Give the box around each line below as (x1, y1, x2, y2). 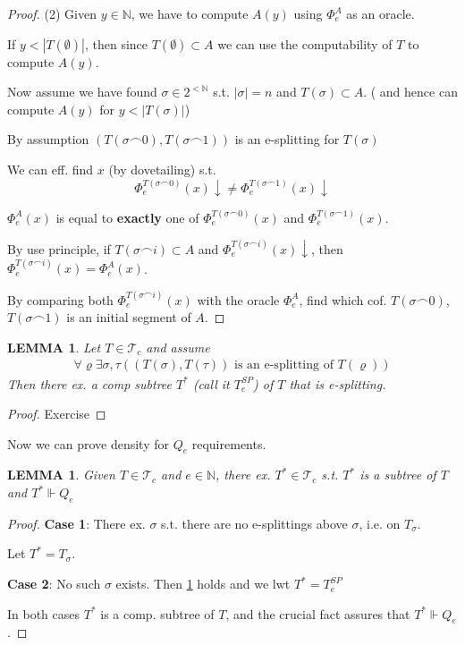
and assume (146, 337, 210, 356)
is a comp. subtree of (100, 604, 215, 623)
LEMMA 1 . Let (7, 337, 101, 356)
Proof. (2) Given (7, 4, 97, 22)
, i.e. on (359, 513, 401, 532)
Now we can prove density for (7, 434, 169, 453)
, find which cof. (299, 290, 387, 309)
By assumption (7, 130, 89, 149)
